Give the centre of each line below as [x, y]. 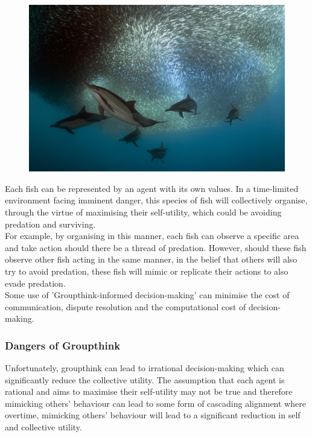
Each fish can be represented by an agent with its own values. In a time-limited [152, 188]
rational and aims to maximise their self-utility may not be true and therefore [149, 391]
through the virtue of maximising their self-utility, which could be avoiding [143, 212]
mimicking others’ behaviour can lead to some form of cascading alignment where [155, 403]
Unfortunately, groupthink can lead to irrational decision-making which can [145, 368]
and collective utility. [43, 427]
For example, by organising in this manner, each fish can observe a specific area [152, 236]
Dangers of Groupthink [63, 345]
